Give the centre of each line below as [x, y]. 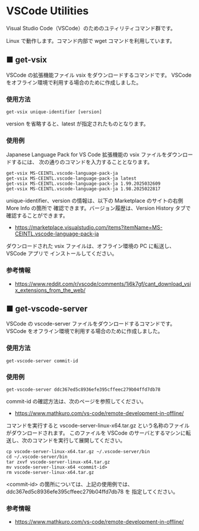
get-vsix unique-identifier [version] [54, 112]
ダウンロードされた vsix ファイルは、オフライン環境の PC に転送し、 [91, 246]
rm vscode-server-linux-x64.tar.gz [50, 473]
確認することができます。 [37, 216]
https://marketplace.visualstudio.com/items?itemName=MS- [89, 228]
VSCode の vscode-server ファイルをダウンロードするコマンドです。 [91, 324]
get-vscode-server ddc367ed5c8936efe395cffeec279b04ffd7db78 [83, 390]
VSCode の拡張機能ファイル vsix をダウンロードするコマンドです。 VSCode [99, 75]
